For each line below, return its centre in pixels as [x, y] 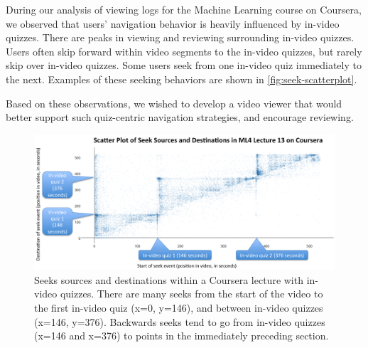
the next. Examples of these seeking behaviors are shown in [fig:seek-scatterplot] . [182, 79]
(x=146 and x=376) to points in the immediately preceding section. [182, 336]
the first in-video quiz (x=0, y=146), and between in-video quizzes [179, 307]
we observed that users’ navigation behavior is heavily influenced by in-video [173, 23]
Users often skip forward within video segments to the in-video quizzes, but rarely [184, 51]
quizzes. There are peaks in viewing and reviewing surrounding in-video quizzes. [180, 37]
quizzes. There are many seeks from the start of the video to [191, 294]
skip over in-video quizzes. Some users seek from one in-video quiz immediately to [184, 65]
